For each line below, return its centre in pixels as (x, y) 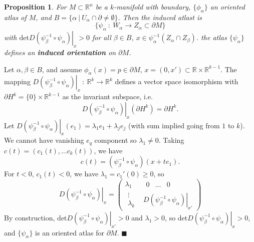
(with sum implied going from (174, 125)
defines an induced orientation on (60, 52)
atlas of (15, 17)
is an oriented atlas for (70, 232)
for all (101, 37)
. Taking (171, 140)
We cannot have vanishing (44, 140)
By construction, (30, 217)
